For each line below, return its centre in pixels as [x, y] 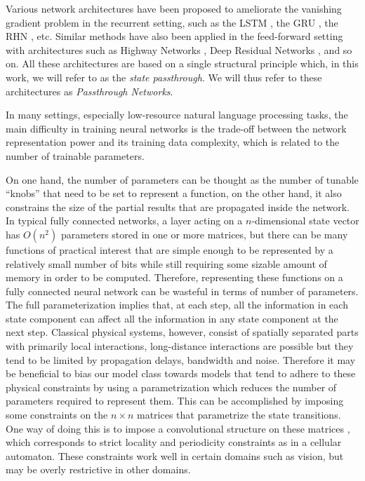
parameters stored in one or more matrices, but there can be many [204, 234]
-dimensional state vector [305, 221]
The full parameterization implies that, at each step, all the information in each [177, 305]
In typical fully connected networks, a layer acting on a [124, 221]
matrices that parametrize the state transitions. [239, 415]
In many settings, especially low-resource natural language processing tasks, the [177, 115]
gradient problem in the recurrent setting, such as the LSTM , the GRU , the [172, 22]
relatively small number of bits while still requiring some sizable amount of [166, 263]
